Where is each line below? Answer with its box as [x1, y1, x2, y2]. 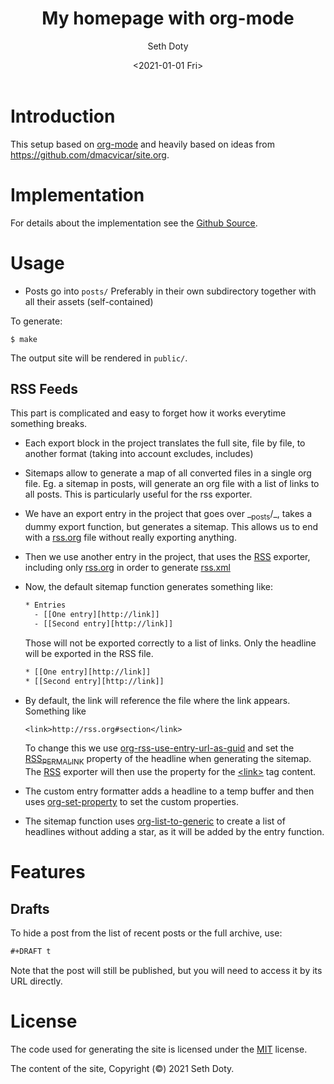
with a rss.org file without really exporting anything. [24, 532, 237, 544]
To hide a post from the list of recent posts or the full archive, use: [10, 927, 283, 939]
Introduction [10, 105, 116, 127]
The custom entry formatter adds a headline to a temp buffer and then [24, 785, 315, 797]
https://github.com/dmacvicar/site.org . [10, 148, 170, 161]
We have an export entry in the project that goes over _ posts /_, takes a [24, 508, 313, 522]
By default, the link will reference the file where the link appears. [24, 694, 291, 706]
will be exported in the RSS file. [24, 647, 154, 659]
